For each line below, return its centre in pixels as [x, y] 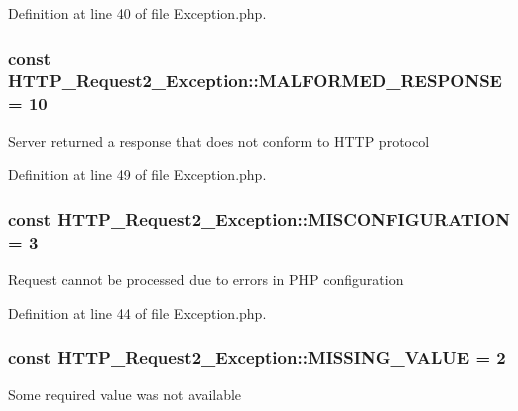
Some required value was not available [125, 394]
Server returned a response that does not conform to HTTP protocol [219, 140]
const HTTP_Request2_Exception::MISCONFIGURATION [259, 218]
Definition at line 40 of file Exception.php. [137, 13]
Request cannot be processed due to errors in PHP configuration [206, 278]
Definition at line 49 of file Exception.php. [137, 174]
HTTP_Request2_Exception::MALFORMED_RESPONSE [255, 80]
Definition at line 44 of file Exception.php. [137, 312]
